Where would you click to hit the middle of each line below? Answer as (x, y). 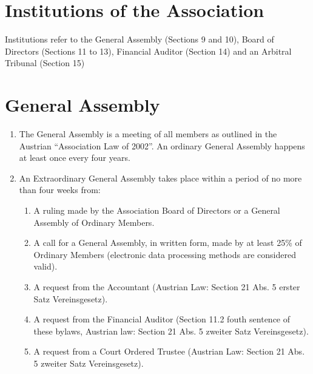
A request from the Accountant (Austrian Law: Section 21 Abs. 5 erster (167, 286)
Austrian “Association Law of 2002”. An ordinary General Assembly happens (162, 145)
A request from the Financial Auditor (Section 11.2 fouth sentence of (162, 319)
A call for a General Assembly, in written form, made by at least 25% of (168, 243)
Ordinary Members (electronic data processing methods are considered (165, 254)
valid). (45, 266)
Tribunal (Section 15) (45, 63)
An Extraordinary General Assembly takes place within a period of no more (160, 178)
